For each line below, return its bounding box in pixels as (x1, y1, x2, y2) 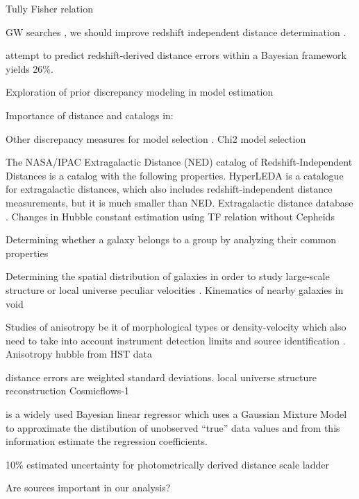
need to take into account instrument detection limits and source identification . (6, 333, 346, 347)
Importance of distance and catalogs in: (6, 107, 174, 122)
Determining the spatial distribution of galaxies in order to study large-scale (6, 269, 330, 283)
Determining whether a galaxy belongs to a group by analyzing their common (6, 232, 337, 247)
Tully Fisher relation (6, 1, 93, 15)
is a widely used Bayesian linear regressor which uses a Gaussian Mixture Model (6, 407, 347, 421)
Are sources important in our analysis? (6, 480, 171, 495)
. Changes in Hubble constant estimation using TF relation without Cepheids (6, 209, 335, 223)
